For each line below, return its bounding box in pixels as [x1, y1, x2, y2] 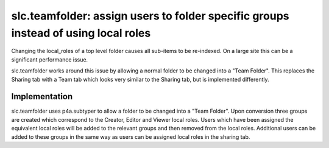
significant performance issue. [11, 55, 88, 63]
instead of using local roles [11, 26, 151, 40]
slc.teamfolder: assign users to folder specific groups [11, 9, 289, 23]
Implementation [11, 91, 73, 102]
